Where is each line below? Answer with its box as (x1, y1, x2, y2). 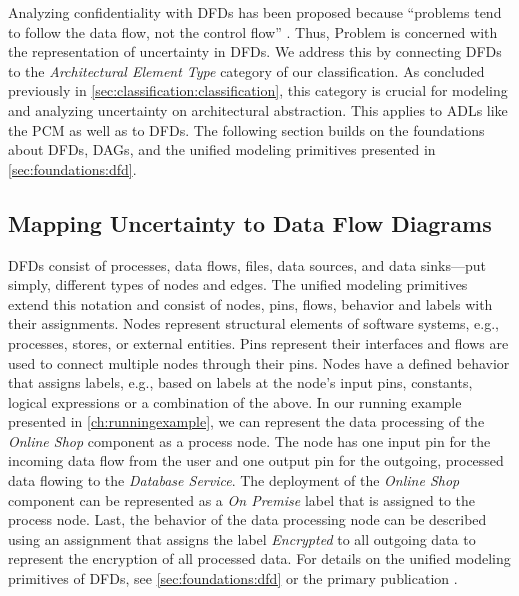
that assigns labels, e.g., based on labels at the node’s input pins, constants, (8, 372, 473, 393)
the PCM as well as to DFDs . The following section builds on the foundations (8, 119, 485, 140)
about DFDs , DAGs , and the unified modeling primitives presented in (8, 139, 436, 160)
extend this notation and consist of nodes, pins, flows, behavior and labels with (8, 293, 493, 314)
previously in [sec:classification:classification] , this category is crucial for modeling (8, 80, 508, 101)
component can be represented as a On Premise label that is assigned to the (8, 489, 476, 510)
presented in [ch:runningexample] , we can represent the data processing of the (8, 411, 485, 432)
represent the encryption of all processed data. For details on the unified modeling (8, 548, 511, 569)
